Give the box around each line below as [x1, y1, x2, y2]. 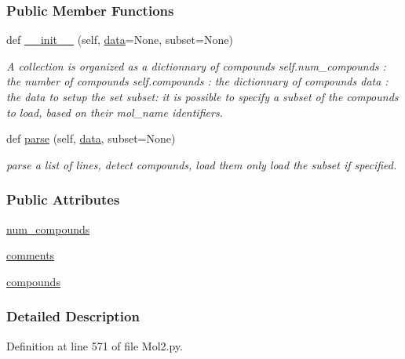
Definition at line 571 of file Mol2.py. [6, 337, 184, 354]
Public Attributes [6, 190, 120, 209]
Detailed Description [6, 306, 140, 326]
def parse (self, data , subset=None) [6, 130, 176, 147]
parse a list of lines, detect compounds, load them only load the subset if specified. [6, 156, 397, 172]
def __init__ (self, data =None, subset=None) [6, 31, 233, 48]
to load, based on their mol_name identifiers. [6, 103, 223, 120]
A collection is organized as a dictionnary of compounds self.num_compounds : [6, 57, 386, 74]
